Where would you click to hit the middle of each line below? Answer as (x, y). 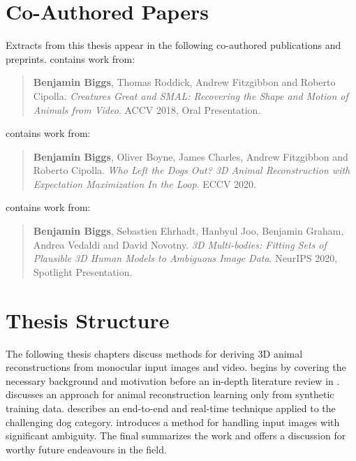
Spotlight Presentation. (83, 271)
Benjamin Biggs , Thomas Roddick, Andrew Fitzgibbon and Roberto (184, 82)
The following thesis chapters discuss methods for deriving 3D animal (154, 353)
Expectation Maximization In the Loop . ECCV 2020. (144, 183)
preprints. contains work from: (71, 58)
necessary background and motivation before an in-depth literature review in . (173, 380)
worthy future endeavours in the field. (86, 449)
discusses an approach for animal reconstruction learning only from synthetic (170, 394)
